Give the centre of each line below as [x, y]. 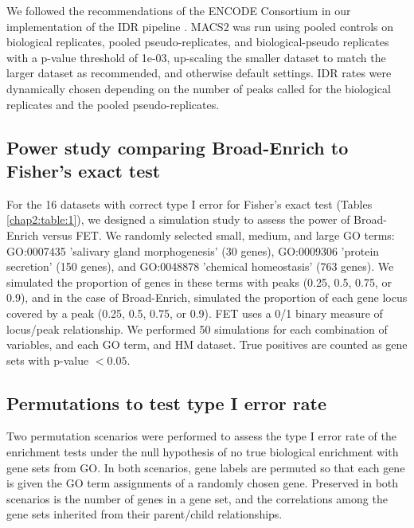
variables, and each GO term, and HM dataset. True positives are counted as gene [207, 344]
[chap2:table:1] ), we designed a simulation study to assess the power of [178, 219]
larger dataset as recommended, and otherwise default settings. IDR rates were [199, 73]
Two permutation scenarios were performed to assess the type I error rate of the [201, 436]
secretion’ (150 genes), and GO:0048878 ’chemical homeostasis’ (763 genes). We [200, 266]
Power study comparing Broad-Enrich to [178, 147]
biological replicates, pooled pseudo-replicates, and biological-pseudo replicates [198, 42]
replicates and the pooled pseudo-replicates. [113, 104]
